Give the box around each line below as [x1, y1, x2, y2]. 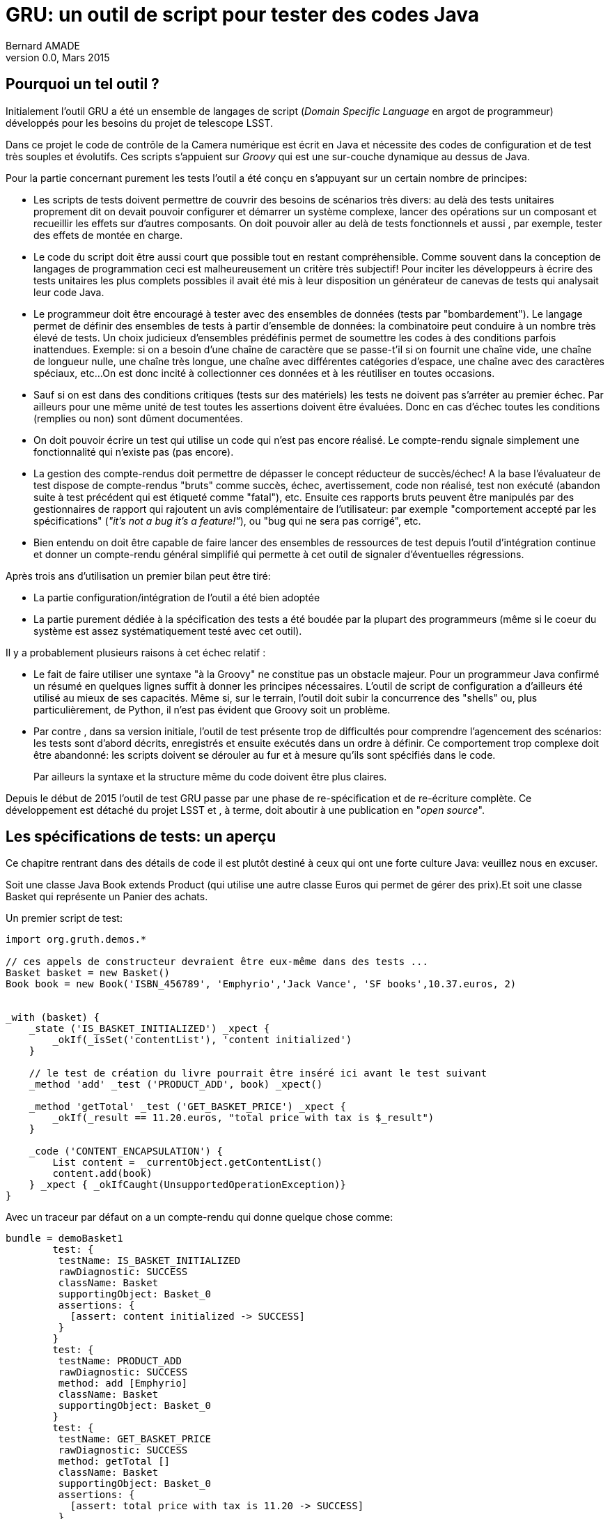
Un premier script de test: [6, 912, 123, 925]
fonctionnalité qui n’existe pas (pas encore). [33, 445, 234, 458]
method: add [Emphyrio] [58, 1378, 188, 1389]
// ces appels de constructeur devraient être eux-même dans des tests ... [6, 956, 428, 968]
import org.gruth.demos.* [6, 934, 147, 946]
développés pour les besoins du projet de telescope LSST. [6, 116, 274, 129]
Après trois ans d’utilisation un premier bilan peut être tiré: [6, 569, 271, 582]
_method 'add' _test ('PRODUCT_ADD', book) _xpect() [29, 1079, 323, 1090]
